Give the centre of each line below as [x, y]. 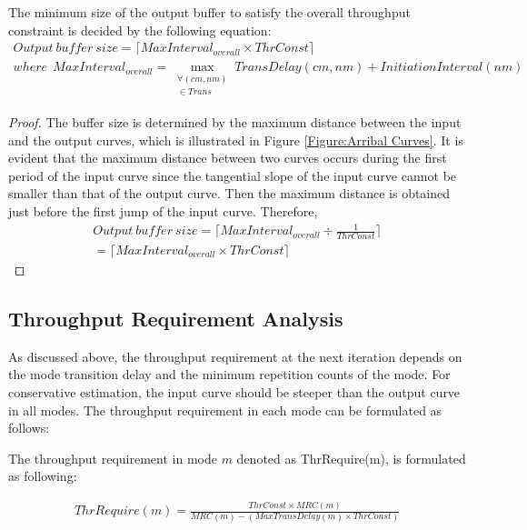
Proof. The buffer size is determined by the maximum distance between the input [235, 121]
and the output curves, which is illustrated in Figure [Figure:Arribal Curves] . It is [236, 140]
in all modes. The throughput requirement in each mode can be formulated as [225, 410]
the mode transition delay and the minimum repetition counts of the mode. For [229, 374]
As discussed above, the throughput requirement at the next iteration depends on [235, 356]
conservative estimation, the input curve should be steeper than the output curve [234, 391]
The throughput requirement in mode [113, 458]
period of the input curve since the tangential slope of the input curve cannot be [233, 175]
